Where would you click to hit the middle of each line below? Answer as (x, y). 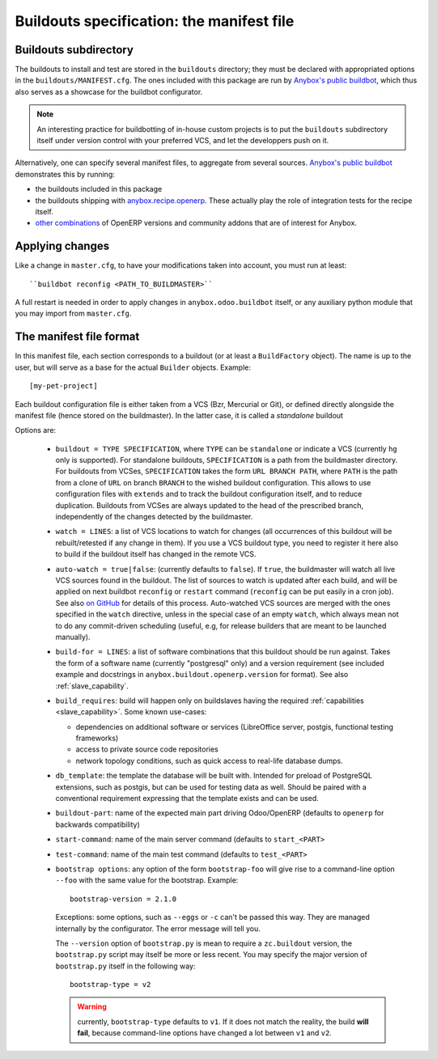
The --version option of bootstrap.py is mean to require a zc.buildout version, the (204, 943)
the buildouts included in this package (99, 189)
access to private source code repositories (147, 749)
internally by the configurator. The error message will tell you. (158, 928)
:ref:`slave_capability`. (92, 686)
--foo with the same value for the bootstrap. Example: (147, 880)
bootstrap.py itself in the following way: (125, 966)
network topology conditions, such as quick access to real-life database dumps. (209, 760)
